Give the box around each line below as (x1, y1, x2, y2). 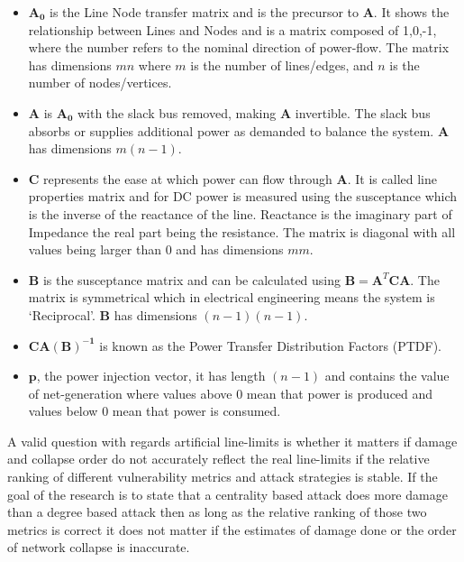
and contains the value (324, 366, 450, 385)
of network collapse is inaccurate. (7, 538, 190, 557)
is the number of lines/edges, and (190, 55, 374, 74)
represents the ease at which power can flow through (43, 169, 332, 188)
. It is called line (347, 169, 437, 188)
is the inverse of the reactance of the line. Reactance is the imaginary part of (28, 204, 452, 223)
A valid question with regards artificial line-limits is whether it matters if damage (7, 431, 458, 450)
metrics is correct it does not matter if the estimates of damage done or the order (7, 520, 457, 539)
